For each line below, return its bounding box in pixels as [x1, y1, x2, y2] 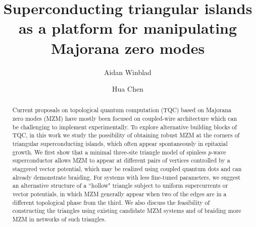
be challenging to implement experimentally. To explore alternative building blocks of [12, 122, 237, 131]
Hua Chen [112, 84, 143, 94]
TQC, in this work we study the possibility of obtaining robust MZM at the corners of [12, 131, 240, 139]
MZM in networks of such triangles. [12, 215, 106, 223]
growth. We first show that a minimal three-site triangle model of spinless [12, 147, 207, 156]
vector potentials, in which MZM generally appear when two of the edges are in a [12, 190, 227, 198]
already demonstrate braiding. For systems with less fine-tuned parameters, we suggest [12, 173, 240, 181]
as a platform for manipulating [18, 18, 237, 38]
